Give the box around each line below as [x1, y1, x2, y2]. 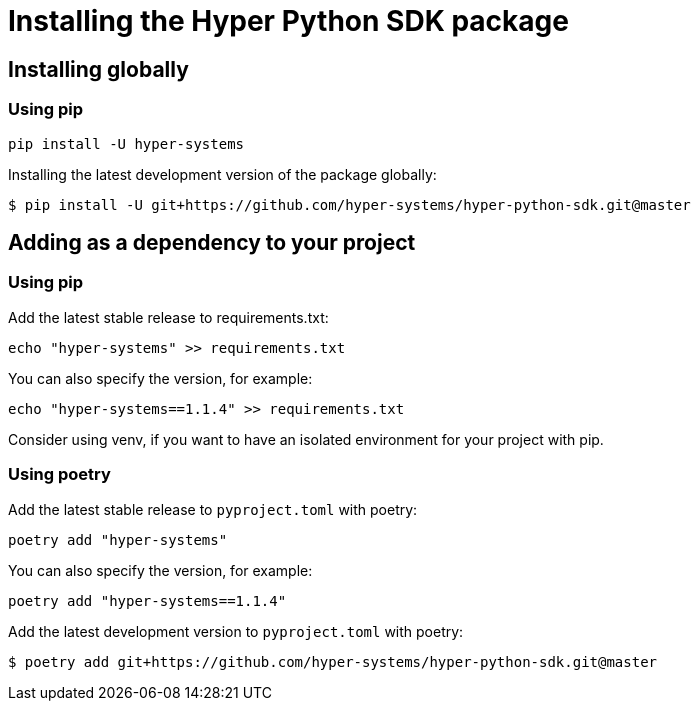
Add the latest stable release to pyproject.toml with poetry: [8, 500, 418, 518]
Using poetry [8, 464, 111, 485]
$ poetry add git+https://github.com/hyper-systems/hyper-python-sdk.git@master [8, 653, 658, 670]
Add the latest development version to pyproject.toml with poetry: [8, 622, 464, 640]
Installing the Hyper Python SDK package [8, 4, 569, 38]
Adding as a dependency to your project [8, 229, 416, 255]
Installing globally [8, 56, 189, 82]
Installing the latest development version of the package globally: [8, 165, 437, 183]
